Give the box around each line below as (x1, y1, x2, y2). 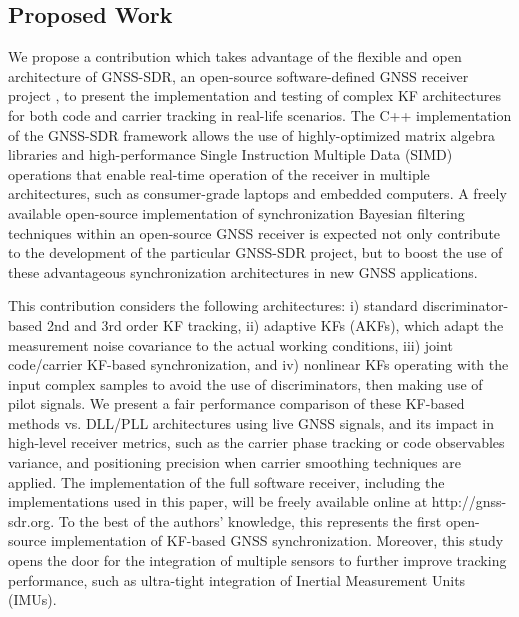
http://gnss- (431, 491, 507, 512)
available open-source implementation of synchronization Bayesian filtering (8, 202, 465, 223)
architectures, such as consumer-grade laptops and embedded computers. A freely (8, 183, 507, 204)
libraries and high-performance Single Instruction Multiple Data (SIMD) (8, 144, 453, 165)
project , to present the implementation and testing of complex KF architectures (8, 85, 501, 106)
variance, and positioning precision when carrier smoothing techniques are (8, 452, 461, 473)
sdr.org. (8, 510, 55, 531)
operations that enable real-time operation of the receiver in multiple (8, 163, 430, 184)
